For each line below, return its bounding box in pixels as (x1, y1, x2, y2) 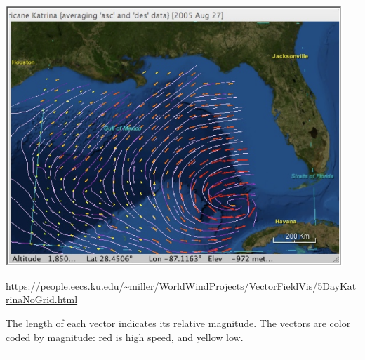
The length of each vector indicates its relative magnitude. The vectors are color (6, 315, 351, 330)
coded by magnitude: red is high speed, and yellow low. (6, 329, 244, 344)
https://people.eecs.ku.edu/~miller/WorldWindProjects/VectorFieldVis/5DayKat (6, 278, 357, 293)
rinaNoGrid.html (6, 292, 78, 307)
